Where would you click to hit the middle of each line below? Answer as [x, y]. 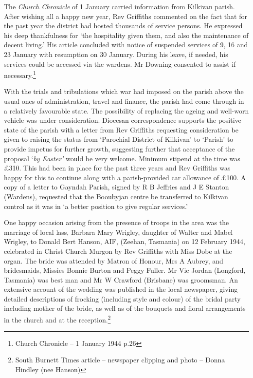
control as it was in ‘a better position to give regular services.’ [96, 206]
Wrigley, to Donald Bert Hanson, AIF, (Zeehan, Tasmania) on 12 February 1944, [125, 241]
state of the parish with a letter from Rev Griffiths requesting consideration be [121, 129]
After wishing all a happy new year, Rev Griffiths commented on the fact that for [126, 16]
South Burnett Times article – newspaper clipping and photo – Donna [120, 359]
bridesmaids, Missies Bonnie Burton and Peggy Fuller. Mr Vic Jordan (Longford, [125, 270]
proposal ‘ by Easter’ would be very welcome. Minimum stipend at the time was [122, 158]
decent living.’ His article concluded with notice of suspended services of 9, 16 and [126, 45]
